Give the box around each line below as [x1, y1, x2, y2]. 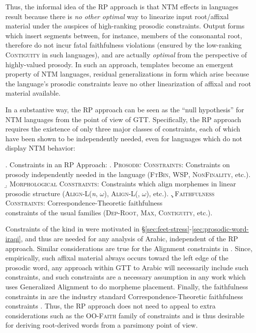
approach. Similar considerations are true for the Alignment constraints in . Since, [5, 243, 253, 253]
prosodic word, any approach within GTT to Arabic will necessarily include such [5, 262, 249, 272]
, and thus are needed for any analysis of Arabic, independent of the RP [21, 233, 238, 244]
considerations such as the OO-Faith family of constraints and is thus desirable [5, 310, 245, 320]
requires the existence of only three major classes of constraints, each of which [5, 124, 240, 134]
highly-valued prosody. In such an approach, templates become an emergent [5, 59, 233, 69]
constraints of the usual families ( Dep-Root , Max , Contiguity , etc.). [5, 207, 213, 217]
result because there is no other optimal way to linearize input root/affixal [5, 11, 229, 21]
